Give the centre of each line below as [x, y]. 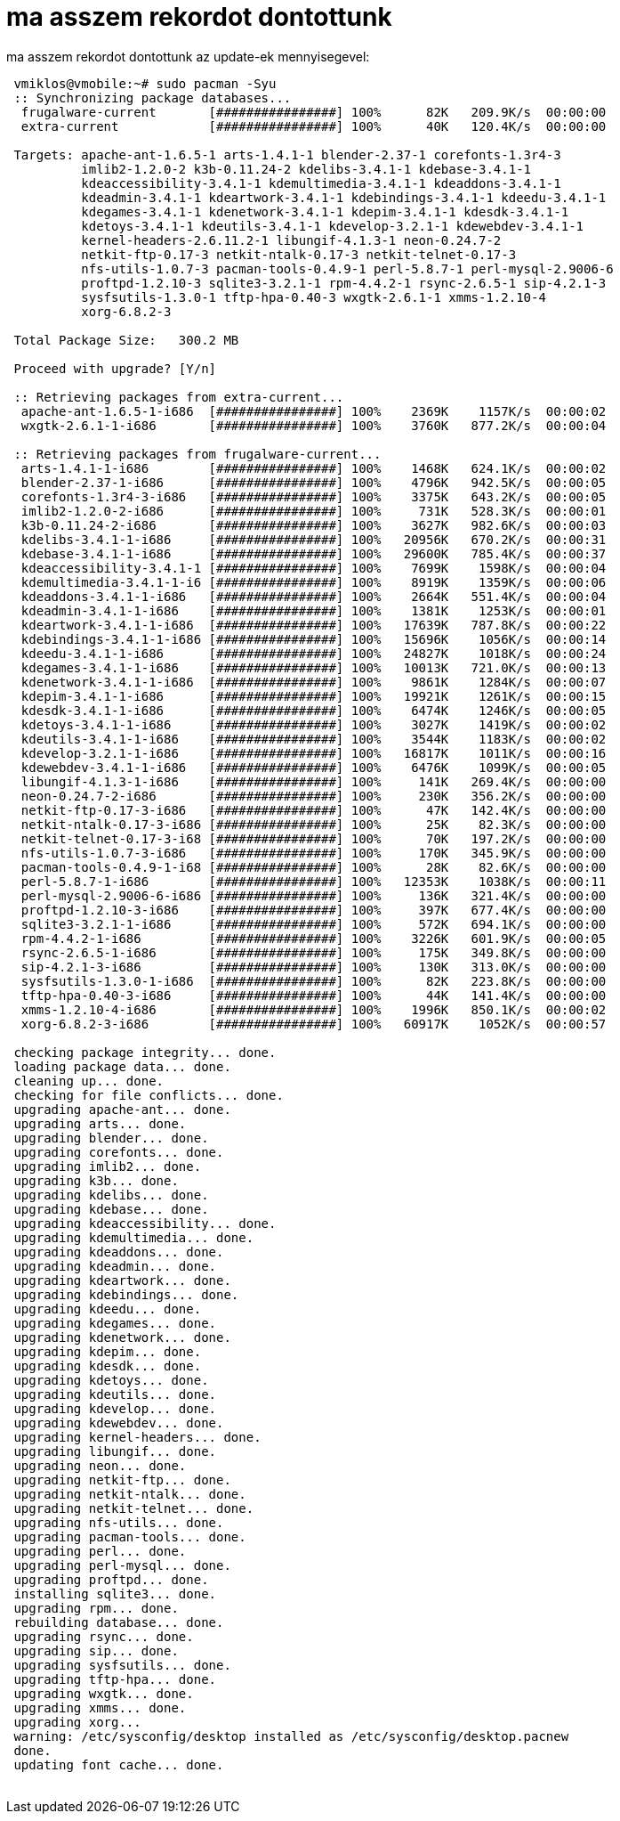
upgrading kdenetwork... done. [122, 1337]
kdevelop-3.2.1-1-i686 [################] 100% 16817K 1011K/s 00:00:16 [314, 753]
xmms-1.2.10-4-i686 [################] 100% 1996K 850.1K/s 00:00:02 [314, 1009]
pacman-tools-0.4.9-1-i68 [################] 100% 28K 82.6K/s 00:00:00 [314, 867]
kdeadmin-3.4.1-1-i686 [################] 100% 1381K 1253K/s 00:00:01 [314, 610]
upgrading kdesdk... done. [108, 1366]
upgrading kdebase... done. [111, 1209]
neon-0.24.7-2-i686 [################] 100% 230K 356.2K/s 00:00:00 [314, 796]
